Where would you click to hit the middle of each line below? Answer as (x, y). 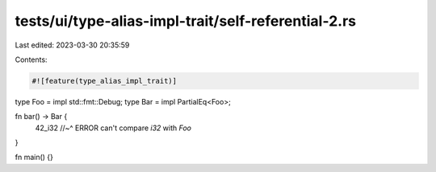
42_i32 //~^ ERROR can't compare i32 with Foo (113, 128)
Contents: (31, 59)
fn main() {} (34, 158)
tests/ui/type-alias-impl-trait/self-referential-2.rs (186, 21)
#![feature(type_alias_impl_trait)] (105, 81)
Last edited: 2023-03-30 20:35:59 (72, 45)
